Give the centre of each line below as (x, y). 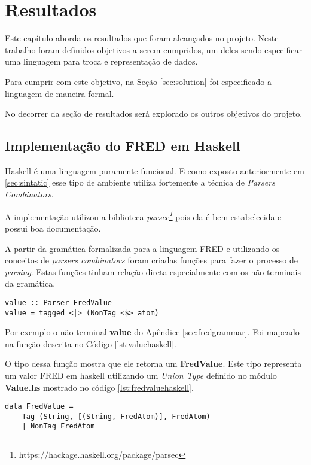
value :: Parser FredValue (58, 303)
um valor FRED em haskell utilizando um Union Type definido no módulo (141, 375)
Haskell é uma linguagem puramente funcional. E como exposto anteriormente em (155, 170)
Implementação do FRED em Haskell (123, 146)
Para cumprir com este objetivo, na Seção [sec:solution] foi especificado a (138, 81)
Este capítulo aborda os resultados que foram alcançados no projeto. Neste (142, 38)
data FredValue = (39, 407)
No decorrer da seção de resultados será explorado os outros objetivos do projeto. (154, 113)
